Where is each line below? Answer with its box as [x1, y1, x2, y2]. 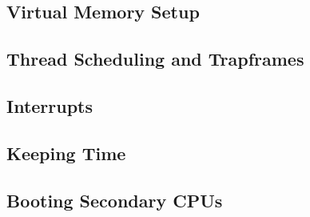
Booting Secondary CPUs [6, 187, 223, 212]
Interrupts [6, 93, 93, 118]
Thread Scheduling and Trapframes [6, 46, 304, 71]
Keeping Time [6, 140, 126, 165]
